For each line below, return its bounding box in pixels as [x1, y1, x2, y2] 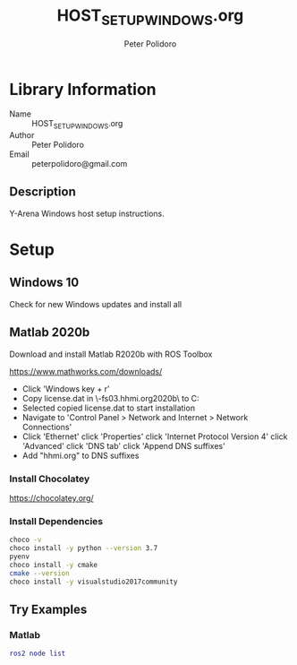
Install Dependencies [9, 514, 104, 527]
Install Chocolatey [9, 472, 90, 485]
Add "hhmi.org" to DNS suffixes [21, 450, 140, 461]
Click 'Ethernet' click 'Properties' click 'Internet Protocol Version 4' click [21, 431, 288, 442]
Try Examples [9, 601, 88, 617]
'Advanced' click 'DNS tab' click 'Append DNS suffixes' [21, 440, 225, 451]
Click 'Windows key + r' [21, 383, 110, 394]
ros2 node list [9, 649, 66, 659]
